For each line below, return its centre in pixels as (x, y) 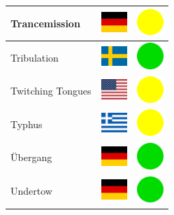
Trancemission (45, 23)
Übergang (31, 157)
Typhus (27, 124)
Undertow (31, 191)
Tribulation (35, 57)
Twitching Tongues (51, 91)
